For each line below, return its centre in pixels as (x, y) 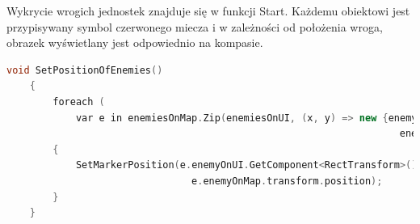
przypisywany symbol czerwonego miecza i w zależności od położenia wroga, (195, 26)
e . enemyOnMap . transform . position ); (287, 181)
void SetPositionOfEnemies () (85, 70)
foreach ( (79, 101)
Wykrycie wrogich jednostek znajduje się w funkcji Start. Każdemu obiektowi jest (208, 11)
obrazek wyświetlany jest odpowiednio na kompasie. (135, 42)
